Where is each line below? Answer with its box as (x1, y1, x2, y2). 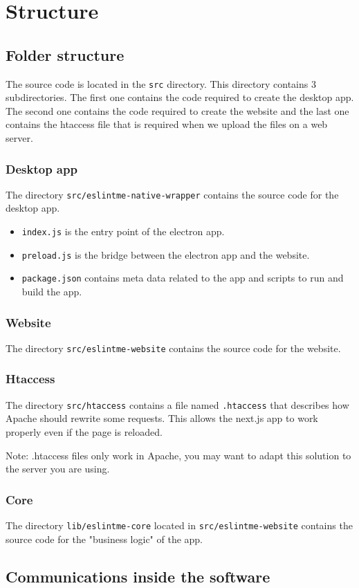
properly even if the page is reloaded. (6, 424, 163, 439)
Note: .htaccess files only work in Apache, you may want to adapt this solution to (6, 448, 351, 462)
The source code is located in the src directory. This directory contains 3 (6, 76, 316, 91)
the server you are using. (6, 461, 110, 476)
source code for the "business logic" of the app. (6, 531, 203, 546)
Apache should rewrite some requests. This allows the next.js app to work (6, 411, 318, 425)
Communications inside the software (6, 565, 270, 587)
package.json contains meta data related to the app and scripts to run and (21, 270, 344, 285)
